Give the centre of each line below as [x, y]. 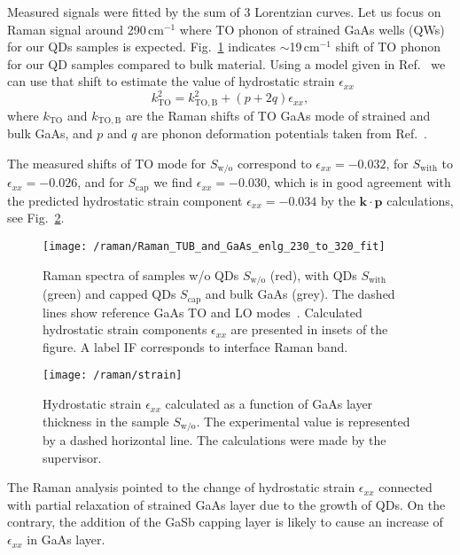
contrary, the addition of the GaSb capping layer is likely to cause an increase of [225, 522]
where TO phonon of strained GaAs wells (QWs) [312, 29]
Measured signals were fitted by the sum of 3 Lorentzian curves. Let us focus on [224, 12]
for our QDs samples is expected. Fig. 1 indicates [142, 47]
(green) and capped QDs [109, 294]
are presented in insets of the [309, 329]
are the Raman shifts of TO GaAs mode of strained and [278, 115]
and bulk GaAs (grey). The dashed [300, 294]
